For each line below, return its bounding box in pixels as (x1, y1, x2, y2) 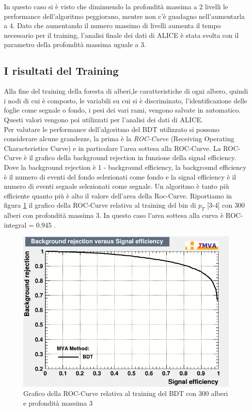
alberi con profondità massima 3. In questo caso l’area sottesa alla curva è (4, 210, 223, 220)
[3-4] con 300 (207, 200, 245, 210)
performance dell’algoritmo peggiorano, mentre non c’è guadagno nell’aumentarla (4, 11, 245, 21)
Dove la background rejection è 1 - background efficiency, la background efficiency (4, 162, 247, 172)
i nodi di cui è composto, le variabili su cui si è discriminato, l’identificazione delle (4, 95, 248, 105)
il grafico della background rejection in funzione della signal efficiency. (29, 152, 236, 163)
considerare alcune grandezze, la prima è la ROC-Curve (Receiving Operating (4, 133, 235, 144)
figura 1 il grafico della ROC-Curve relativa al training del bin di (4, 200, 196, 210)
